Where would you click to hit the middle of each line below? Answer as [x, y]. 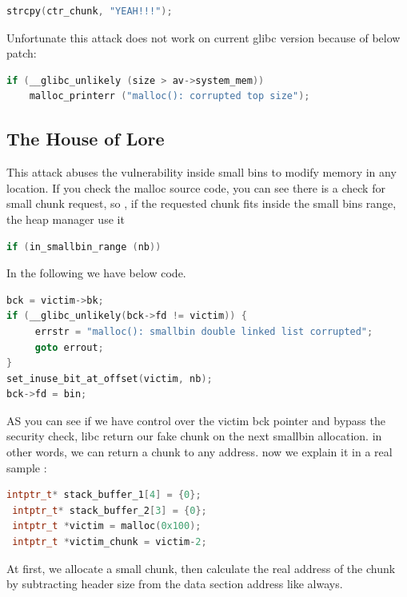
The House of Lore [86, 139]
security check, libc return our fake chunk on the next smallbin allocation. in [194, 436]
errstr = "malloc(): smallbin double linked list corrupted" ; [204, 331]
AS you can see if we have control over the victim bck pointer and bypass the [196, 420]
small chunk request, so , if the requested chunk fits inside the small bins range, [202, 203]
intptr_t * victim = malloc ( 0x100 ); [107, 526]
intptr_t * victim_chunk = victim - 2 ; [110, 542]
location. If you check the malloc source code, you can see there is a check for [196, 187]
